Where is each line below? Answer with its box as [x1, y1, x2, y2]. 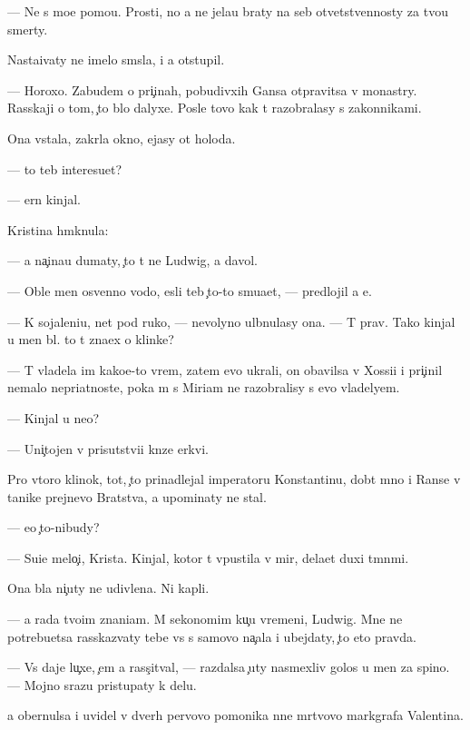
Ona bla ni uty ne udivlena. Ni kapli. [7, 578, 210, 597]
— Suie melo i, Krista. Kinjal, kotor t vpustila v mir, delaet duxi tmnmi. [7, 547, 409, 567]
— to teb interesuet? [7, 159, 122, 178]
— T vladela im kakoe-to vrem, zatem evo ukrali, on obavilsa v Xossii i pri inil [7, 360, 443, 379]
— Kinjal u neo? [7, 408, 100, 427]
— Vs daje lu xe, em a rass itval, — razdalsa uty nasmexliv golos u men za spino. [7, 657, 450, 676]
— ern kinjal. [7, 190, 81, 209]
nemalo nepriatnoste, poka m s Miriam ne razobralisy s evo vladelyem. [7, 378, 400, 397]
